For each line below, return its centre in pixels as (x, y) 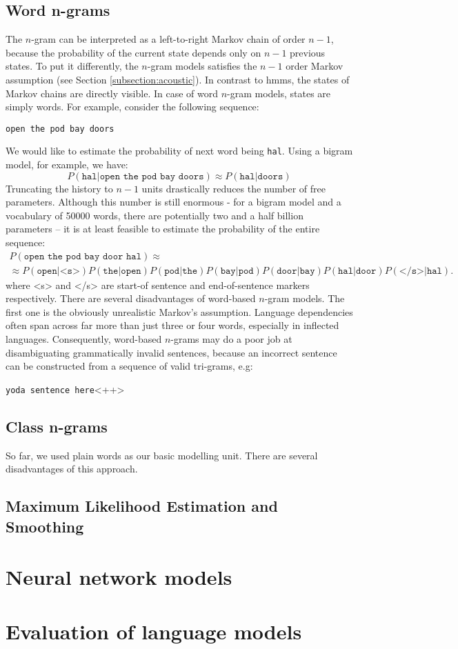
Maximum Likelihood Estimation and (142, 506)
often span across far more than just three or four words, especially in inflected (172, 325)
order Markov (315, 66)
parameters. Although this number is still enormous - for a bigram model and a (173, 202)
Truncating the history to (59, 188)
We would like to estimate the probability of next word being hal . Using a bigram (179, 151)
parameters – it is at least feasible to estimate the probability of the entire (163, 229)
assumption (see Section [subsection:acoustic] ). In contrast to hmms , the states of (178, 79)
